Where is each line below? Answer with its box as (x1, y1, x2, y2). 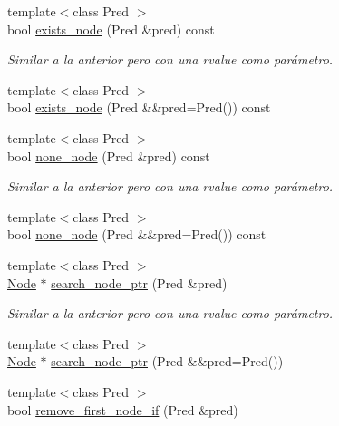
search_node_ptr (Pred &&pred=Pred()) (51, 352, 284, 371)
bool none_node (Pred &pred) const (7, 146, 210, 165)
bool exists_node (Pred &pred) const (7, 19, 215, 38)
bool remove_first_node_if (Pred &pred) (7, 400, 238, 419)
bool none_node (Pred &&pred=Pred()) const (7, 225, 266, 244)
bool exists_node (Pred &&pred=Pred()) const (7, 98, 271, 117)
